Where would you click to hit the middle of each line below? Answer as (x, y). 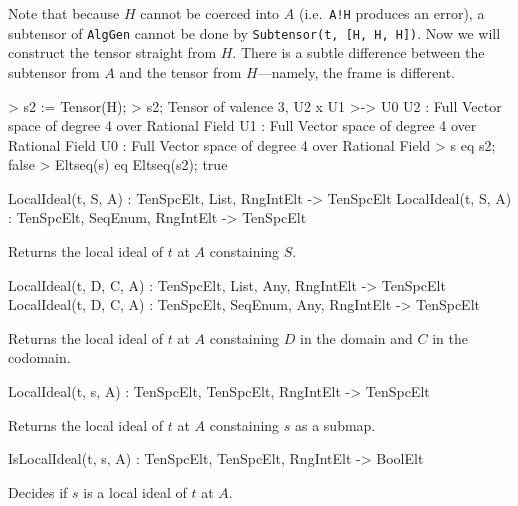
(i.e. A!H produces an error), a (391, 13)
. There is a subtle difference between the (358, 52)
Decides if (38, 491)
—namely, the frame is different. (356, 71)
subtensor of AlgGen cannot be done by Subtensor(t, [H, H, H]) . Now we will (254, 32)
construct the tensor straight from (112, 52)
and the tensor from (180, 71)
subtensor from (54, 71)
